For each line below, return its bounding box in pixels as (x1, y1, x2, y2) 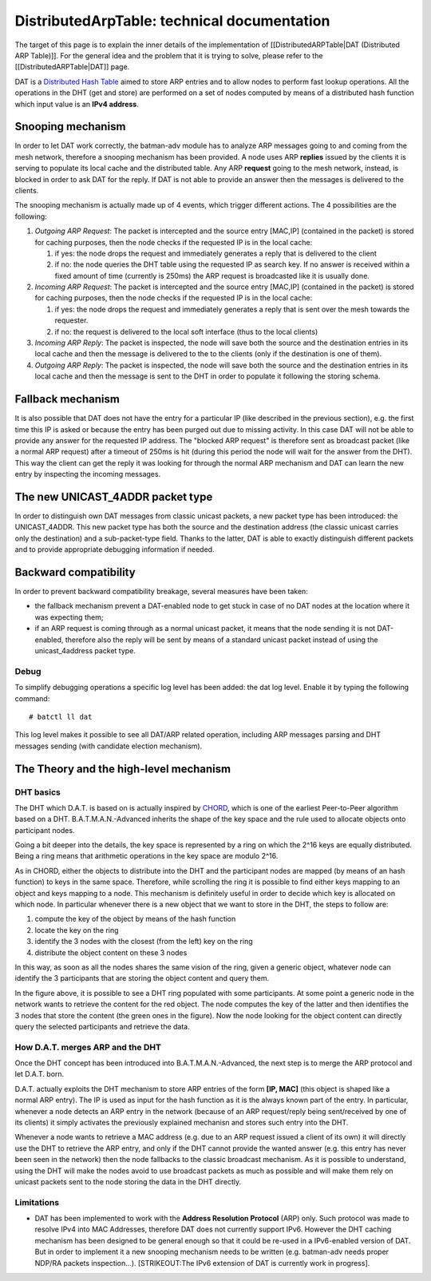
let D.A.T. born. (14, 1069, 65, 1079)
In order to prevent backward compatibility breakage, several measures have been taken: (14, 587, 309, 597)
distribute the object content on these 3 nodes (34, 947, 188, 958)
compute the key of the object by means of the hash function (34, 914, 236, 924)
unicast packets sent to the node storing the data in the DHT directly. (14, 1176, 242, 1186)
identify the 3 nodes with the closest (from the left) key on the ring (34, 937, 253, 946)
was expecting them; (34, 612, 104, 622)
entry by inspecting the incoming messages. (14, 470, 161, 479)
